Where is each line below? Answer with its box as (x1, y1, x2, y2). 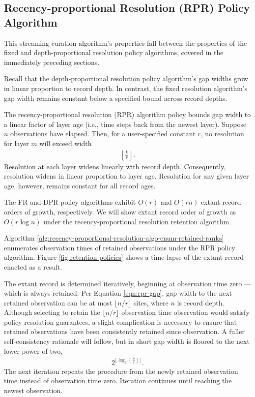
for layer (4, 138, 29, 148)
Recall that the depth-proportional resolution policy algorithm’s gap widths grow (4, 73, 248, 84)
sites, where (133, 297, 169, 307)
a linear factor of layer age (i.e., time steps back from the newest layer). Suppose (4, 119, 247, 129)
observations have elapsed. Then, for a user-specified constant (10, 128, 196, 139)
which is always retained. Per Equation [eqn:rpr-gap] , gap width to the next (4, 288, 232, 298)
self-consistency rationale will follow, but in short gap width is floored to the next (4, 336, 250, 346)
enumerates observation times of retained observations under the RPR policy (4, 242, 235, 252)
